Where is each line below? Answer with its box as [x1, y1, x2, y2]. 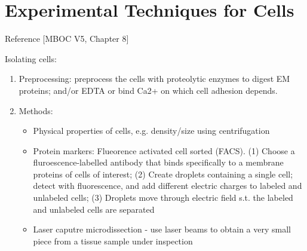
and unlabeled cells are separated [33, 203, 155, 215]
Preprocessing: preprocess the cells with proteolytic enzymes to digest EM [19, 72, 290, 85]
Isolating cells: [5, 52, 57, 65]
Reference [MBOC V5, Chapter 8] [5, 32, 129, 45]
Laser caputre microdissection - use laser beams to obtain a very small [33, 223, 291, 235]
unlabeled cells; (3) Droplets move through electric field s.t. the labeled [33, 191, 293, 204]
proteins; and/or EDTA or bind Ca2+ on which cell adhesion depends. [19, 84, 278, 96]
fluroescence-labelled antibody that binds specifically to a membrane [33, 156, 284, 169]
